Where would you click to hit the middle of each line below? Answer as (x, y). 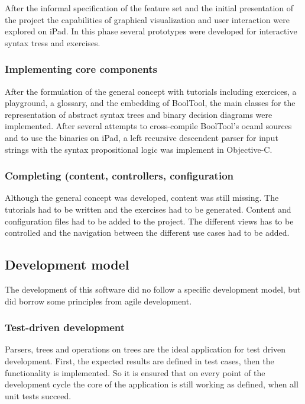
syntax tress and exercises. (53, 42)
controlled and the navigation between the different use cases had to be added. (147, 233)
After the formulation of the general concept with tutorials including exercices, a (151, 91)
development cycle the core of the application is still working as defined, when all (152, 384)
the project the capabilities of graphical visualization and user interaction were (147, 19)
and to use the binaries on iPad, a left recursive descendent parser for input (142, 137)
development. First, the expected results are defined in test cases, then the (139, 360)
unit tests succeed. (38, 395)
